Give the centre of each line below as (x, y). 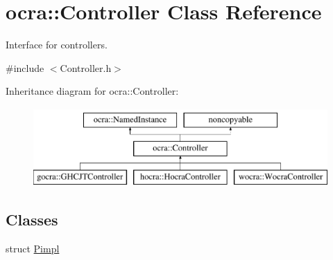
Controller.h (86, 67)
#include (25, 67)
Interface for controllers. (57, 45)
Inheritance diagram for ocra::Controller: (92, 91)
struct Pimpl (33, 249)
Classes (32, 220)
